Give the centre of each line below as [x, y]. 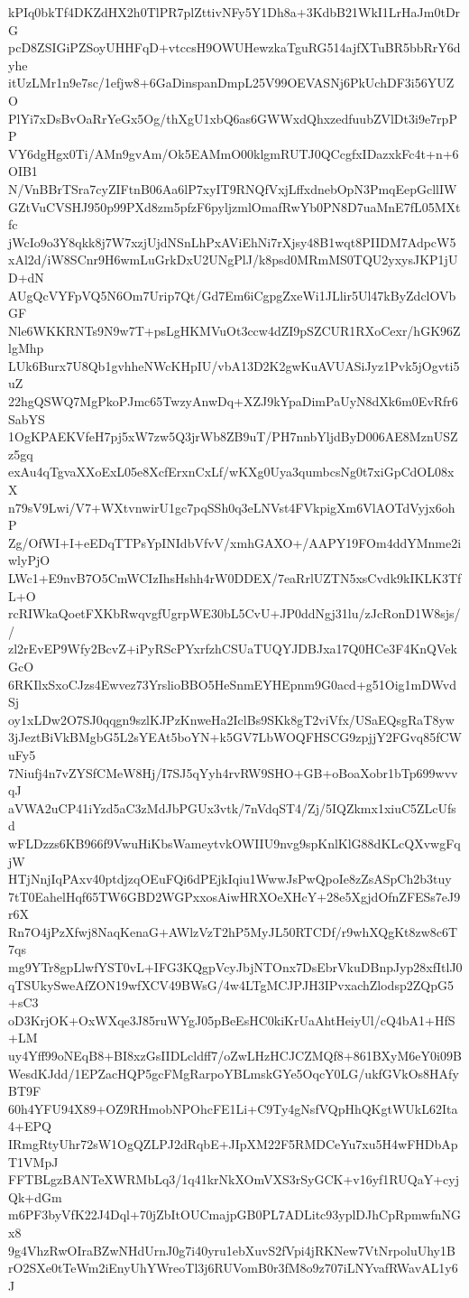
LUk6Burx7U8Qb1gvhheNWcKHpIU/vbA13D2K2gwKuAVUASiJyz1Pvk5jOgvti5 [234, 365]
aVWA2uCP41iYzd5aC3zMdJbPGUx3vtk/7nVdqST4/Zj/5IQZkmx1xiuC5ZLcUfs [232, 807]
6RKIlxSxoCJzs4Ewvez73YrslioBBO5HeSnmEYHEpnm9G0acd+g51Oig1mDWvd [232, 684]
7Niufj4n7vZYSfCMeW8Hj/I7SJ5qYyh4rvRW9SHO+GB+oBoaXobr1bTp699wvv [233, 772]
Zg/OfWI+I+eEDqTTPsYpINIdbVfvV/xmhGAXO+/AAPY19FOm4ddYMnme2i [235, 542]
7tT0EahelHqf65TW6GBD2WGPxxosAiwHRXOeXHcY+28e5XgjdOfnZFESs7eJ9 [234, 896]
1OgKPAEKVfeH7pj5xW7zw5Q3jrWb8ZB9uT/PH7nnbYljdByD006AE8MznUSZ [233, 436]
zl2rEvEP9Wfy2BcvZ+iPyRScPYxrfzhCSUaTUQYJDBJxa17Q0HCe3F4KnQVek [233, 649]
